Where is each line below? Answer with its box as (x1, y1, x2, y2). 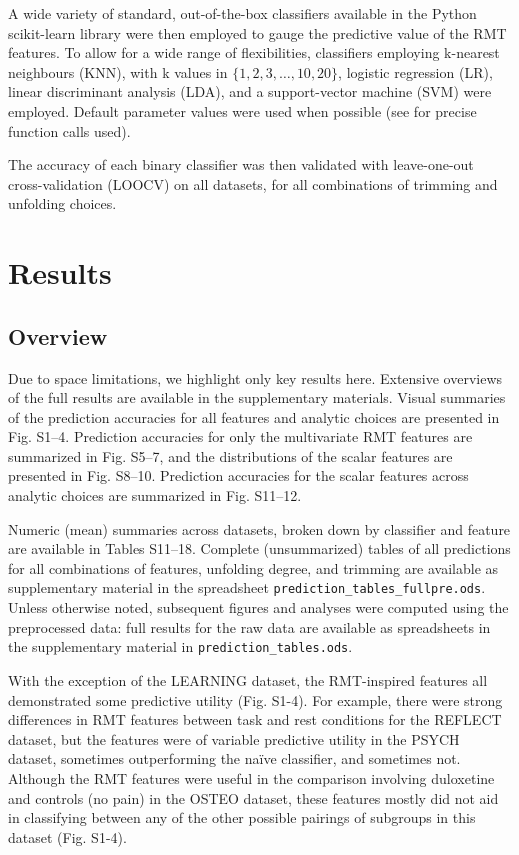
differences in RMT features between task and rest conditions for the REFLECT (8, 709, 502, 730)
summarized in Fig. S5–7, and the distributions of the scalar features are (8, 445, 453, 466)
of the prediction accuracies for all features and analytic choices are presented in (8, 406, 500, 427)
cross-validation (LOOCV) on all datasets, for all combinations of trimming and (8, 173, 498, 194)
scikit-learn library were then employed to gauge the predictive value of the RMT (8, 22, 507, 43)
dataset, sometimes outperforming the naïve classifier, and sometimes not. (8, 748, 461, 769)
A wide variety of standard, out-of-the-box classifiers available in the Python (8, 3, 477, 23)
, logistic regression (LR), (338, 61, 493, 82)
